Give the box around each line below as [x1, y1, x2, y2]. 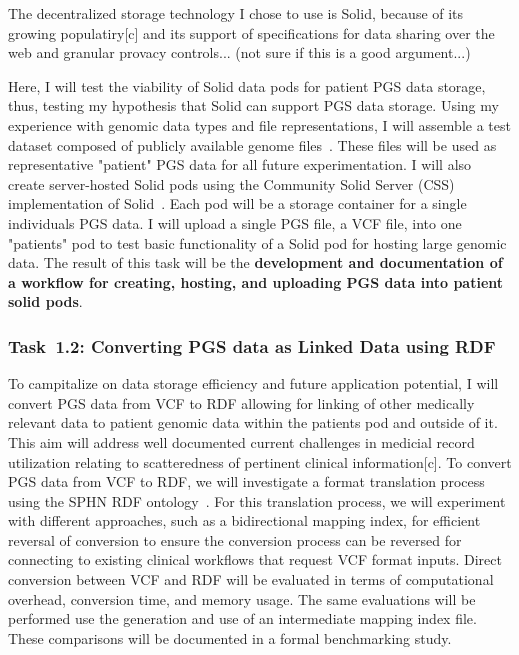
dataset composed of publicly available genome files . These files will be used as [8, 134, 497, 155]
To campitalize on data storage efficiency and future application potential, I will [8, 373, 499, 394]
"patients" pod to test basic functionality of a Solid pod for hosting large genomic [8, 232, 507, 253]
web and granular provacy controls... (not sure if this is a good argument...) [8, 42, 471, 63]
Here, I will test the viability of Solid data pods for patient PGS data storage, [8, 75, 486, 96]
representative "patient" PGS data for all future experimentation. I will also [8, 154, 472, 175]
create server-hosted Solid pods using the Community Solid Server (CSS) [8, 173, 455, 194]
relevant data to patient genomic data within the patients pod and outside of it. [8, 412, 498, 433]
